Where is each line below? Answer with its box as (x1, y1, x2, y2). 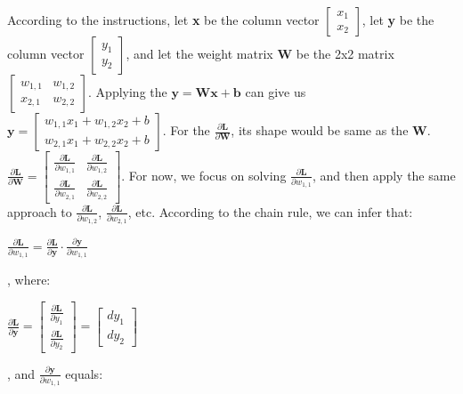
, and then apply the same (312, 165, 456, 184)
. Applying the (88, 83, 167, 101)
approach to (7, 202, 72, 221)
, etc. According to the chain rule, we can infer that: (127, 202, 413, 221)
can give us (245, 83, 306, 101)
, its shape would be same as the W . (231, 121, 431, 139)
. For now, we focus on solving (121, 165, 287, 184)
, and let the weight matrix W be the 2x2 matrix (126, 44, 394, 62)
